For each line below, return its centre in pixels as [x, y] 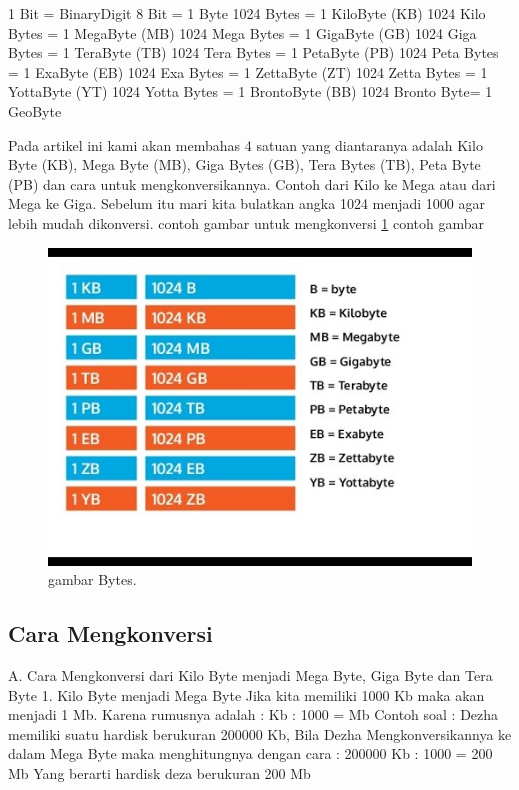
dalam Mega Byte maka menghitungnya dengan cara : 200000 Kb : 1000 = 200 [250, 753]
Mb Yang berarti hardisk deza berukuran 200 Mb [159, 772]
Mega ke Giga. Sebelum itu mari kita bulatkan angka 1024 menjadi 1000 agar [246, 203]
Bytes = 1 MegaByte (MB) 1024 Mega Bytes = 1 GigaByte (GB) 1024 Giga [242, 32]
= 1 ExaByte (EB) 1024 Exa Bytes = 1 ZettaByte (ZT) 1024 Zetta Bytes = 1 [248, 71]
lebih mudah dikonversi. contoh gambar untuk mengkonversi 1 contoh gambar [246, 222]
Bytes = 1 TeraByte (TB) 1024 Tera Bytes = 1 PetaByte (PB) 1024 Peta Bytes [253, 52]
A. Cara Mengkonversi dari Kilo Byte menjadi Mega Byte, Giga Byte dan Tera [250, 674]
